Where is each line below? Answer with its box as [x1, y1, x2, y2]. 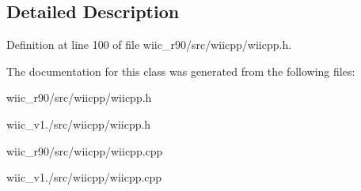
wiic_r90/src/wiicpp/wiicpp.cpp [6, 142, 163, 159]
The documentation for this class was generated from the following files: [6, 62, 355, 79]
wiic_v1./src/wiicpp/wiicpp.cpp [6, 169, 162, 185]
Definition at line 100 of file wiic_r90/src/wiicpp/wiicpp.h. [6, 36, 292, 53]
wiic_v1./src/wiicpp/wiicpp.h [6, 115, 151, 132]
